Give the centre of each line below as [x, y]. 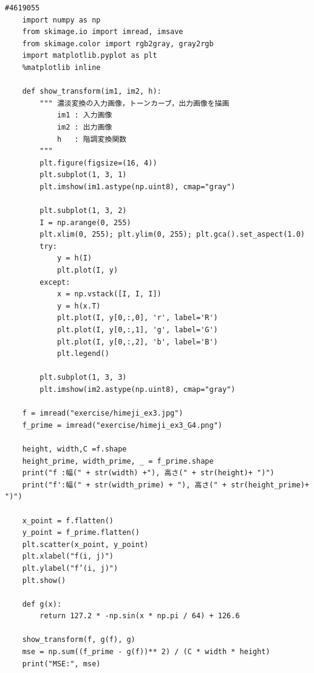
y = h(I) [74, 258]
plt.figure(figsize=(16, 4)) [98, 163]
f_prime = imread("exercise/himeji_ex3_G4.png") [122, 425]
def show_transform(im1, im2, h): [92, 92]
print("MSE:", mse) [61, 664]
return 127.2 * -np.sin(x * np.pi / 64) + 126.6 [140, 616]
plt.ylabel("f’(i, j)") [70, 568]
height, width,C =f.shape [74, 449]
